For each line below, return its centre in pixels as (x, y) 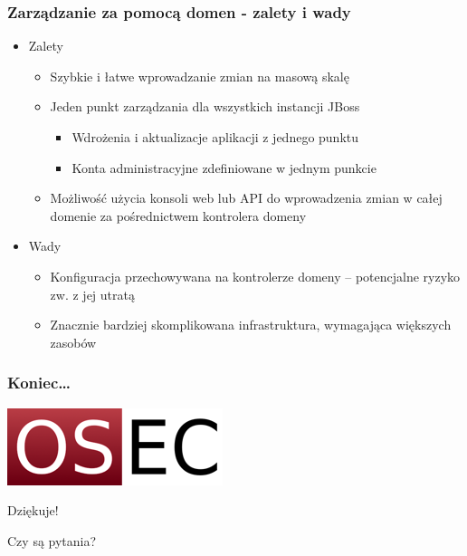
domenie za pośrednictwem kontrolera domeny (178, 215)
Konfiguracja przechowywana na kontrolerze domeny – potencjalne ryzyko (255, 276)
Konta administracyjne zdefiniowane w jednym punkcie (224, 167)
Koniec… (39, 383)
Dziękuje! (33, 510)
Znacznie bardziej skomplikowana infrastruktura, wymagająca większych (251, 325)
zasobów (73, 342)
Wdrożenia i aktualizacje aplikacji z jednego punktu (215, 137)
